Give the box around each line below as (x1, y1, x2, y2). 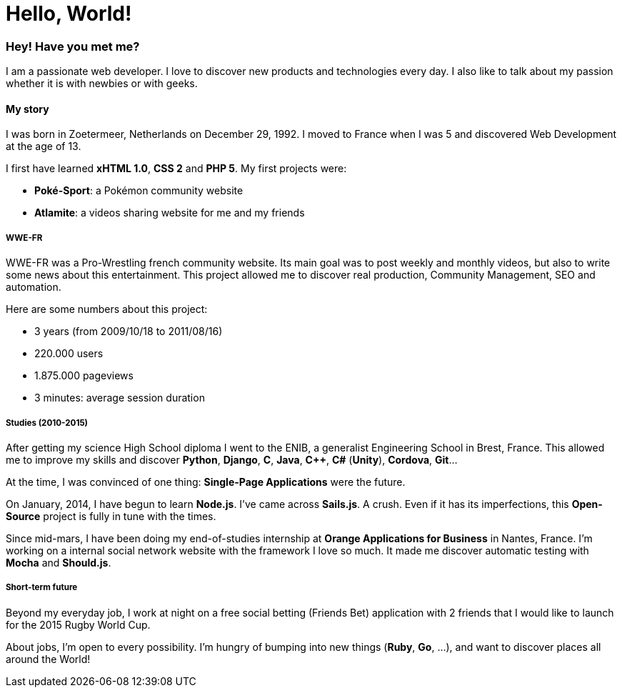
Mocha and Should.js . (6, 556, 111, 569)
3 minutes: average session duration (34, 392, 205, 404)
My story (6, 102, 49, 115)
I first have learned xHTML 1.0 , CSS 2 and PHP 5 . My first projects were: (6, 162, 347, 175)
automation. (6, 281, 61, 294)
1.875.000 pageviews (34, 369, 134, 382)
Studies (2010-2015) (6, 417, 88, 428)
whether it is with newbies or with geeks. (6, 77, 198, 90)
